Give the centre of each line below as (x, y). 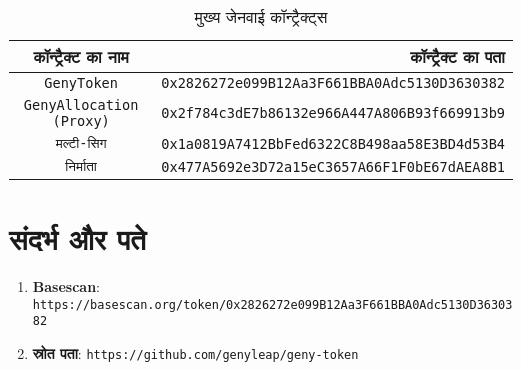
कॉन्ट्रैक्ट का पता (457, 56)
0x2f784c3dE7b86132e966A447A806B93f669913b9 (333, 113)
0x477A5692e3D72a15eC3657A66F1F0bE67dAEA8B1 (333, 166)
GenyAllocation (81, 105)
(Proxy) (81, 121)
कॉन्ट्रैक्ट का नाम (81, 56)
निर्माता (81, 166)
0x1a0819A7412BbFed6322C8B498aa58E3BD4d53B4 (333, 143)
